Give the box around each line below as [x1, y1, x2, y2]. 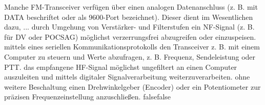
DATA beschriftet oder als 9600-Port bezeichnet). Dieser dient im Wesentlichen [4, 11, 253, 22]
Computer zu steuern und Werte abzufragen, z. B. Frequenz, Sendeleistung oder [4, 51, 256, 62]
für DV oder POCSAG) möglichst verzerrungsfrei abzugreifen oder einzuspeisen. [4, 31, 256, 42]
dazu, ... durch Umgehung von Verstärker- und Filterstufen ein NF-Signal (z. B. [4, 21, 255, 32]
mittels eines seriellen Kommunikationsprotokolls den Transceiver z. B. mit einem [4, 41, 260, 52]
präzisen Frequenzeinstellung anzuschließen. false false [4, 91, 171, 102]
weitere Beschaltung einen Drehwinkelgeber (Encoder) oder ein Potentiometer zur [4, 81, 261, 92]
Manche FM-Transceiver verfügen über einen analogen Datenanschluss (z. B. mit [4, 2, 258, 12]
